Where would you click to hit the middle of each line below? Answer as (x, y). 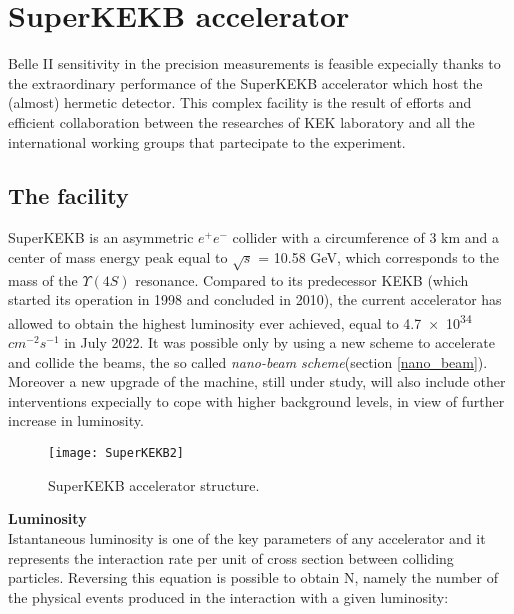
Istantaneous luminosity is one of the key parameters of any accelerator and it (247, 537)
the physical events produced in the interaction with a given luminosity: (228, 596)
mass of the (43, 279)
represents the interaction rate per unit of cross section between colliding (231, 557)
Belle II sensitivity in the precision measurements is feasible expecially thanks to (254, 63)
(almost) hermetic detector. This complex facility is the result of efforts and (240, 102)
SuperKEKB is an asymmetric (101, 237)
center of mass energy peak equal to (118, 256)
